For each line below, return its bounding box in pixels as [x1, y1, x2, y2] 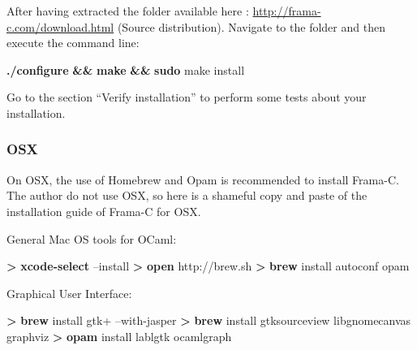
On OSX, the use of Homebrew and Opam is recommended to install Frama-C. [6, 171, 399, 188]
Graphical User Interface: [6, 284, 132, 301]
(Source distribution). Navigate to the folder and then [117, 18, 385, 35]
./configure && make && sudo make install [6, 61, 245, 78]
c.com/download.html [6, 18, 114, 35]
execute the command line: [6, 34, 140, 51]
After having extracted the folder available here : [6, 2, 249, 19]
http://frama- [252, 2, 321, 19]
